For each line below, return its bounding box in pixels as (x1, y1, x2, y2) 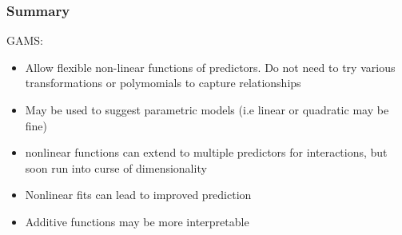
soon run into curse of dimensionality (25, 159, 207, 176)
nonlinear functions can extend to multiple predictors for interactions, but (25, 144, 388, 161)
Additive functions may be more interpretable (25, 213, 249, 229)
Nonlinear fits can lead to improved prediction (25, 186, 252, 203)
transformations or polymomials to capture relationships (25, 74, 301, 91)
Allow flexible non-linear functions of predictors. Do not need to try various (25, 58, 396, 75)
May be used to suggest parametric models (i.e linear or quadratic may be (25, 102, 389, 117)
